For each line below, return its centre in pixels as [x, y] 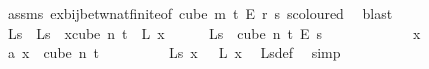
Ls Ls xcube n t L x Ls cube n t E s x [214, 32]
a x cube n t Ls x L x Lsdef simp [174, 52]
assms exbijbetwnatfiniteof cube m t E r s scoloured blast [200, 13]
